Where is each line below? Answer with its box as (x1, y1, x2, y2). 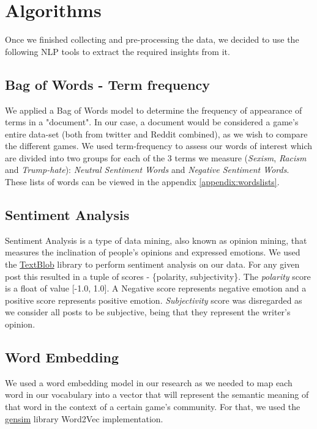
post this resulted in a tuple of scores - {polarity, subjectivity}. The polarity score (5, 269, 311, 282)
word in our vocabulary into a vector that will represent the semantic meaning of (5, 388, 309, 401)
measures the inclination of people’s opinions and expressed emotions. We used (5, 246, 300, 258)
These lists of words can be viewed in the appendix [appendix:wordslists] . (5, 175, 280, 188)
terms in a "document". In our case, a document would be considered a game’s (5, 116, 299, 128)
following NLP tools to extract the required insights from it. (5, 45, 230, 57)
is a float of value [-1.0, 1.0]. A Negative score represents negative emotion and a (5, 282, 307, 295)
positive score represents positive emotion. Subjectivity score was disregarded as (5, 293, 302, 306)
